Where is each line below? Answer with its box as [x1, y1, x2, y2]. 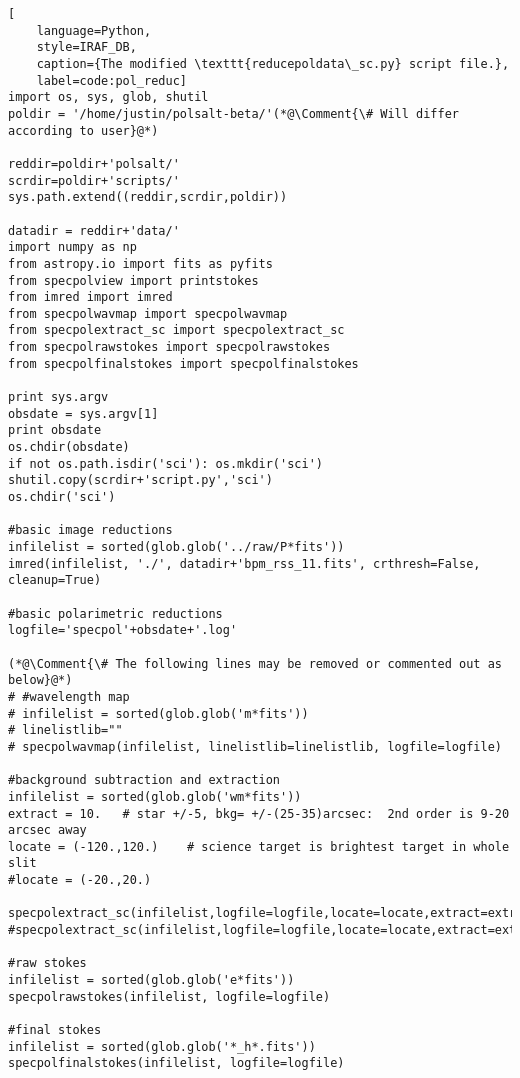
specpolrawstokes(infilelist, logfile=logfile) [8, 989, 331, 1004]
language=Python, [36, 23, 152, 38]
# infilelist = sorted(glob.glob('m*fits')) [8, 706, 309, 721]
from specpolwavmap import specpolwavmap [8, 306, 288, 321]
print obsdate [8, 423, 102, 438]
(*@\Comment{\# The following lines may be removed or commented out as [8, 656, 502, 671]
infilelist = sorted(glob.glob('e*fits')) [8, 973, 295, 988]
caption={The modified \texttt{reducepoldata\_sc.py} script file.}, [36, 56, 510, 71]
